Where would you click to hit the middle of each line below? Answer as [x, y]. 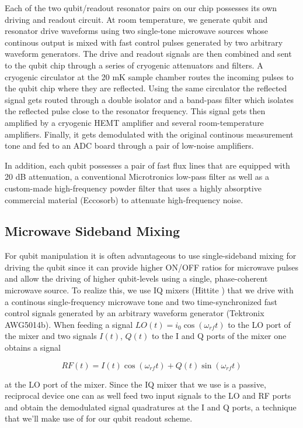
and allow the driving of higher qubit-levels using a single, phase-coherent [136, 278]
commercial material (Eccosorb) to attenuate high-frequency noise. [124, 199]
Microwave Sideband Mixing [92, 231]
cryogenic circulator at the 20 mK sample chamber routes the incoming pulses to [149, 76]
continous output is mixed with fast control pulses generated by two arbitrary [144, 42]
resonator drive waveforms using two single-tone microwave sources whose [137, 31]
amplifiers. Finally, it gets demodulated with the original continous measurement [149, 134]
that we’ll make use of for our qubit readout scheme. [99, 418]
